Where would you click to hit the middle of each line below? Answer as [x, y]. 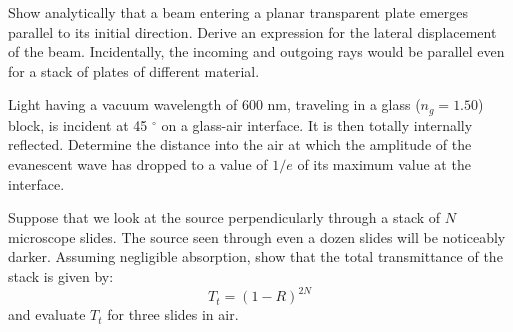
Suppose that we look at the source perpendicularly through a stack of [224, 217]
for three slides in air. [173, 314]
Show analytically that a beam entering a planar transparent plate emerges [238, 12]
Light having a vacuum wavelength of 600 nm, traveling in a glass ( [214, 104]
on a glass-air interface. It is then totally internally [317, 124]
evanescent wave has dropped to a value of [138, 164]
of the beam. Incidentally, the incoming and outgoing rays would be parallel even [256, 51]
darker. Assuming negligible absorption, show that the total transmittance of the [255, 256]
